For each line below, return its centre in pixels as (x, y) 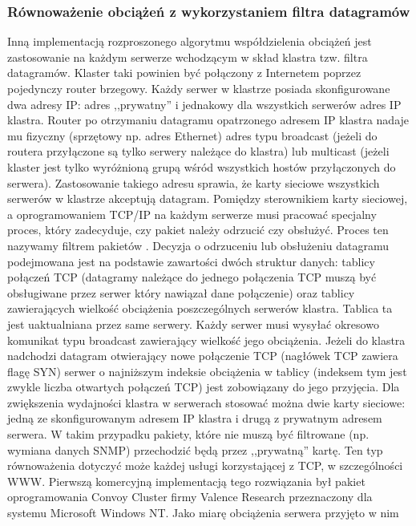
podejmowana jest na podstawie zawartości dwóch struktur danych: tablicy (191, 261)
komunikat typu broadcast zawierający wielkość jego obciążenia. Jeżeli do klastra (206, 340)
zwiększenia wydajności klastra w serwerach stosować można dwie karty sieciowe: (206, 402)
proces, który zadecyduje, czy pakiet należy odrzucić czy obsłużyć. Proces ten (198, 230)
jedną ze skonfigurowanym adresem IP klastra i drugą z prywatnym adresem (195, 418)
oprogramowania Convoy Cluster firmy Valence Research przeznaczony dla (190, 497)
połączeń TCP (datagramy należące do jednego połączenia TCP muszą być (192, 277)
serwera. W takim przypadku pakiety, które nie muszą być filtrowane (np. (188, 434)
